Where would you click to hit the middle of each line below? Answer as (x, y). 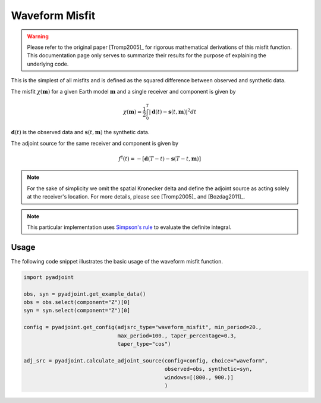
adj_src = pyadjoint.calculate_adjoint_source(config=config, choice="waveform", (146, 360)
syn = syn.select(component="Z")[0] (77, 311)
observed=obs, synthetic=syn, (208, 369)
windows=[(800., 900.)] (199, 377)
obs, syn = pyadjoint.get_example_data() (85, 294)
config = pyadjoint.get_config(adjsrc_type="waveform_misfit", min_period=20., (143, 327)
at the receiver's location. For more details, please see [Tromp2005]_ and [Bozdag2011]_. (136, 197)
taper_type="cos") (144, 344)
